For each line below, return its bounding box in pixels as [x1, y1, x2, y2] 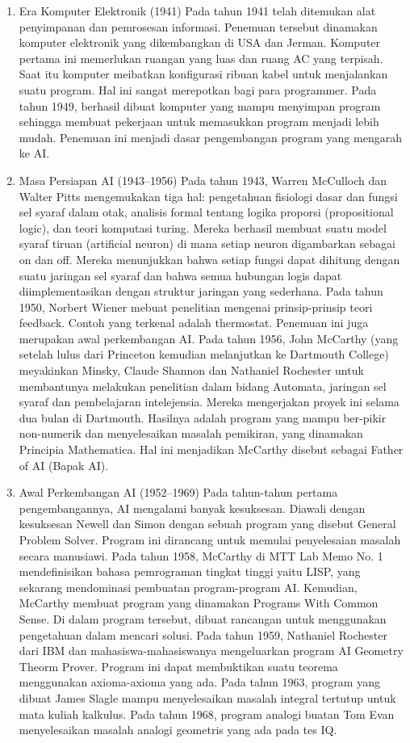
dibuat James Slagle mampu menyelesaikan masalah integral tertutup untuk [19, 689, 396, 706]
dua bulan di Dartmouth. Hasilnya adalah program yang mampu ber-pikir [19, 409, 387, 426]
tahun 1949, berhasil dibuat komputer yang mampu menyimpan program [19, 97, 381, 114]
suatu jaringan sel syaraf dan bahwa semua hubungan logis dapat [19, 267, 342, 283]
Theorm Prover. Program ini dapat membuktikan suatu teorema [19, 657, 338, 674]
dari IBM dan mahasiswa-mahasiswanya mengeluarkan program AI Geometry [19, 642, 404, 659]
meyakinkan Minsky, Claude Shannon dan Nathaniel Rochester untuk [19, 362, 364, 379]
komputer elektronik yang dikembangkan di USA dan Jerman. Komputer [19, 34, 381, 51]
